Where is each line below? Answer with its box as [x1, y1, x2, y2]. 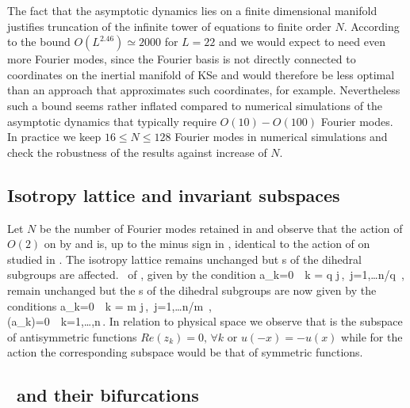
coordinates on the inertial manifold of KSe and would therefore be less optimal [7, 66, 395, 82]
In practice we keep [7, 128, 102, 145]
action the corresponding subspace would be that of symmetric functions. [7, 344, 363, 360]
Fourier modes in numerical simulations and [174, 128, 388, 145]
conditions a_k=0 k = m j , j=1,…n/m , [7, 297, 212, 314]
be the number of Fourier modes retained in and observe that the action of [39, 219, 403, 236]
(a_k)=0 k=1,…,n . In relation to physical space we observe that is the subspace [7, 313, 403, 330]
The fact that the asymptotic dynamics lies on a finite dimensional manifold [7, 2, 377, 18]
